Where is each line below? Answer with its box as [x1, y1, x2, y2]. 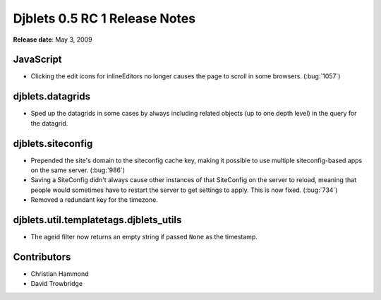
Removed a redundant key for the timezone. [30, 196, 158, 204]
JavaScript [13, 54, 63, 66]
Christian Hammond [30, 270, 89, 278]
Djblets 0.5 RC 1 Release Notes [13, 11, 196, 26]
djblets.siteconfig [13, 138, 93, 150]
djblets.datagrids [13, 90, 91, 102]
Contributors [13, 251, 71, 263]
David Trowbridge [30, 280, 83, 288]
